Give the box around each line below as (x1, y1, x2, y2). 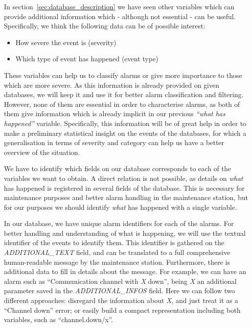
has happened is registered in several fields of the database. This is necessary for (4, 182, 245, 193)
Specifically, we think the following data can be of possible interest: (4, 21, 206, 31)
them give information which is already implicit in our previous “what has (4, 108, 226, 119)
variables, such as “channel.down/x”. (4, 314, 113, 325)
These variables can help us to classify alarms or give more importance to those (4, 70, 242, 80)
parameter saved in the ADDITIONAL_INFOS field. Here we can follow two (4, 285, 235, 296)
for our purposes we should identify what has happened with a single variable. (4, 202, 237, 212)
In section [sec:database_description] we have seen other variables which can (4, 1, 235, 11)
